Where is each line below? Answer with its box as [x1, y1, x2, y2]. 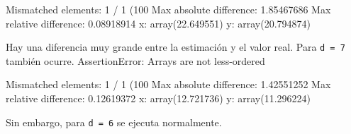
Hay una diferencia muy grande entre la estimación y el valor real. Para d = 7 [6, 39, 345, 54]
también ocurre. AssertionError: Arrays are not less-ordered [6, 53, 265, 68]
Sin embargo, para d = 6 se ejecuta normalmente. [6, 114, 222, 129]
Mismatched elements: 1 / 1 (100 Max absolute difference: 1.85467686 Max [6, 2, 331, 16]
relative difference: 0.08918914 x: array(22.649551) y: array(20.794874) [6, 16, 311, 30]
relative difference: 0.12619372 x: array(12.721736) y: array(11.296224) [6, 91, 311, 106]
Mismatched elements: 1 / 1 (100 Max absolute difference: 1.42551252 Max [6, 77, 331, 92]
